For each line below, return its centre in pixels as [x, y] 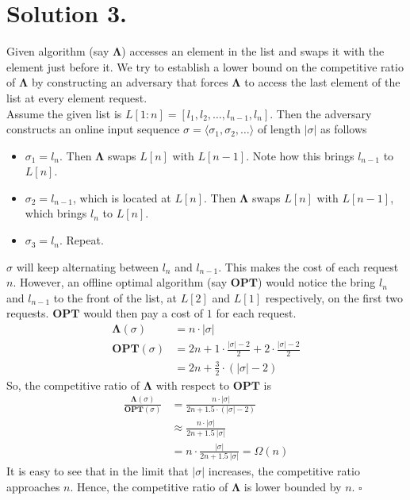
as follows [344, 129]
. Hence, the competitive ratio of [149, 486]
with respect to [192, 385]
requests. [28, 313]
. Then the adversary [321, 113]
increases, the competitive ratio [284, 471]
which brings [56, 213]
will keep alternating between [87, 266]
